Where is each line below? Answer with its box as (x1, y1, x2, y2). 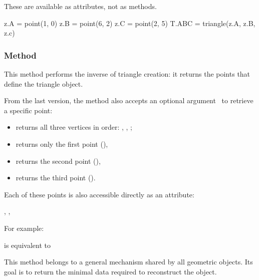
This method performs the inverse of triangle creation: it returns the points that (4, 69, 250, 79)
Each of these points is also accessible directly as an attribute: (4, 189, 194, 199)
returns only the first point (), (16, 138, 108, 149)
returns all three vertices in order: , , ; (16, 122, 132, 132)
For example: (4, 222, 44, 233)
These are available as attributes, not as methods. (4, 1, 157, 11)
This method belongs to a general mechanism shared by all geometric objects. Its (4, 256, 253, 267)
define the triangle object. (4, 78, 83, 89)
